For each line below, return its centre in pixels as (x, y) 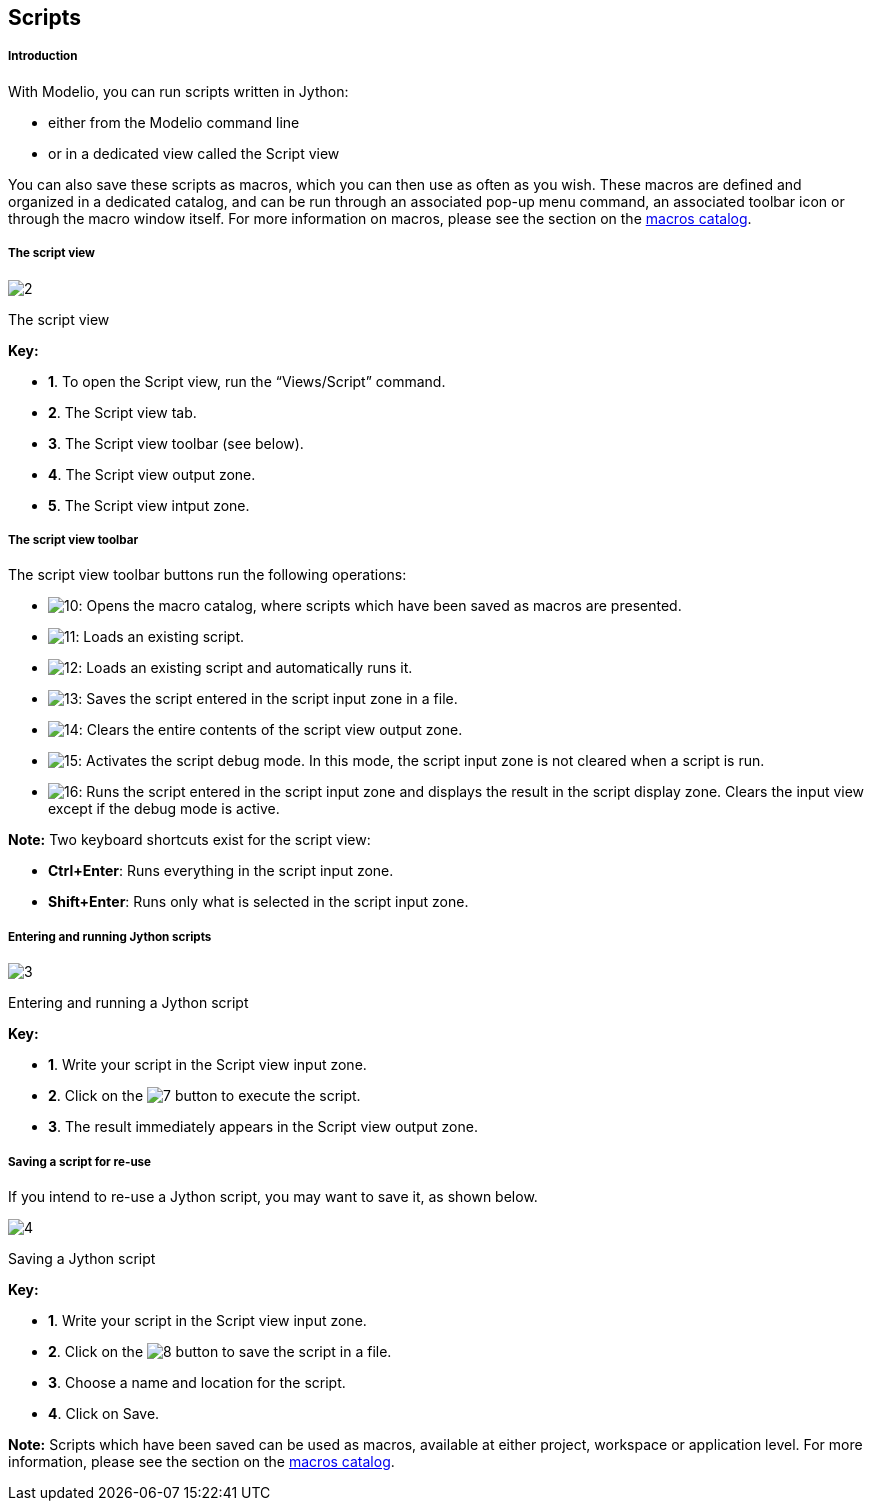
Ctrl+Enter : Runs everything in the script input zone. (221, 871)
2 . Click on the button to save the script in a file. (220, 1351)
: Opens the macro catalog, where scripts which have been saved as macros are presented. (380, 606)
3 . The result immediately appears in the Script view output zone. (263, 1127)
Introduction (43, 56)
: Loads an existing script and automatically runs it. (245, 668)
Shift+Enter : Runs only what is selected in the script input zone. (258, 902)
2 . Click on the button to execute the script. (204, 1096)
